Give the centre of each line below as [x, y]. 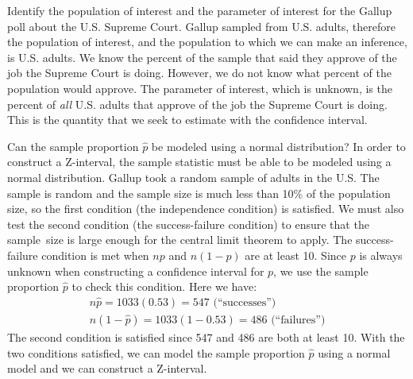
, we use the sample [321, 271]
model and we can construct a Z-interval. [107, 368]
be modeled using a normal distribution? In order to [278, 146]
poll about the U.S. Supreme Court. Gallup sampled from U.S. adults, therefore [201, 26]
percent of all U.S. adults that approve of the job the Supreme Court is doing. [197, 104]
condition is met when [95, 255]
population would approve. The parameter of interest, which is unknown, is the [200, 88]
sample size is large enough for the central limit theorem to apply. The [180, 240]
